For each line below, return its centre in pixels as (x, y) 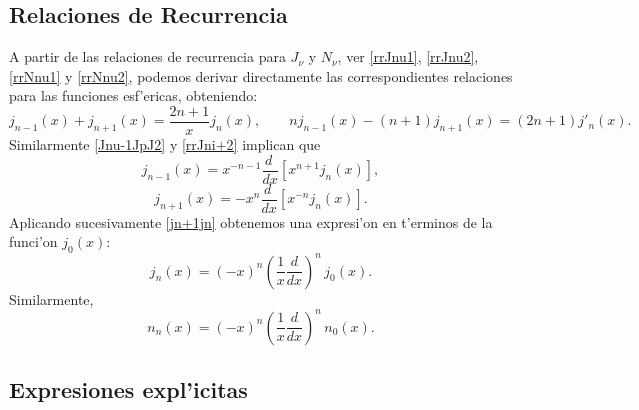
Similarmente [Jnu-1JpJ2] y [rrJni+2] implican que (165, 144)
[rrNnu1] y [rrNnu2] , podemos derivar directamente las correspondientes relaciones (261, 75)
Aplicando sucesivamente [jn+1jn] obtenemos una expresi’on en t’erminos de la (251, 221)
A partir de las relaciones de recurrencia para (147, 56)
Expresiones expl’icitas (128, 389)
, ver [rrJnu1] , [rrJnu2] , (408, 56)
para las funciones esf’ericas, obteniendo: (133, 95)
